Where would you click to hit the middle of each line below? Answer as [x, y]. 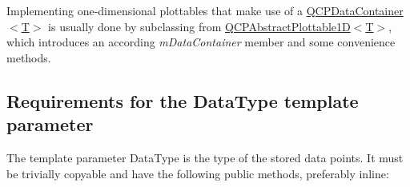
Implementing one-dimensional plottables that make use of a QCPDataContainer [205, 10]
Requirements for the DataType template [183, 100]
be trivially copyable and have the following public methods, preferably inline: [198, 173]
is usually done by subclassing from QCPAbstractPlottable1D [199, 26]
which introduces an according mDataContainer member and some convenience [201, 42]
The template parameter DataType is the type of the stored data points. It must [205, 157]
